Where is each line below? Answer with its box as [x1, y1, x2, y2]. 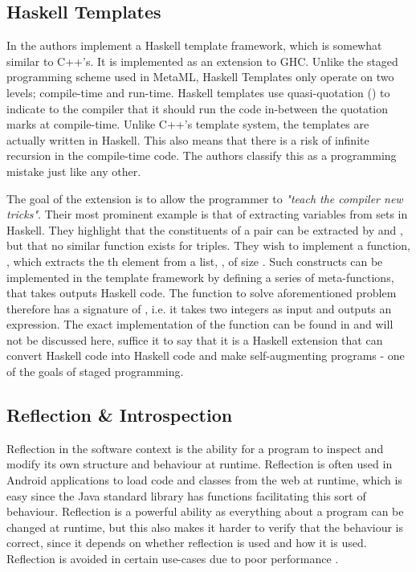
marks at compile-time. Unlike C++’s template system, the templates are [6, 116, 369, 133]
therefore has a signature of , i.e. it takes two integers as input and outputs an [6, 300, 392, 317]
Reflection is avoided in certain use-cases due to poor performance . [6, 550, 339, 567]
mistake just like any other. [6, 162, 141, 179]
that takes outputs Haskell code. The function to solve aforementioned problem [6, 284, 397, 301]
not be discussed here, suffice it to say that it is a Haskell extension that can [6, 331, 383, 348]
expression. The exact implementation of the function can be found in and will [6, 316, 394, 333]
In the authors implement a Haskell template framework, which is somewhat [6, 37, 382, 54]
